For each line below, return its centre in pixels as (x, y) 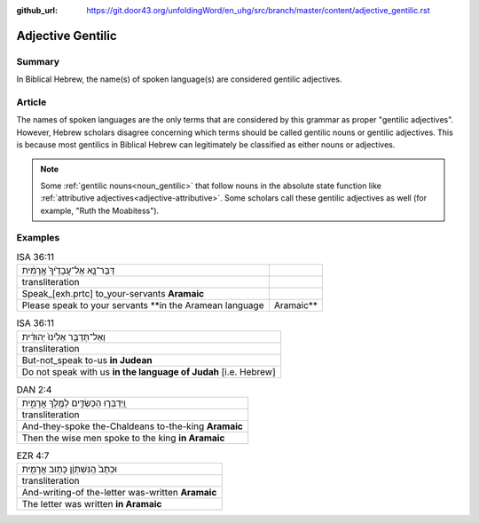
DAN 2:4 (34, 389)
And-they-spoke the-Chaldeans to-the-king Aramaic (132, 426)
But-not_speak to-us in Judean (87, 360)
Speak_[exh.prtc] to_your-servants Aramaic (113, 294)
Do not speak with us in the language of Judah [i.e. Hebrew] (149, 371)
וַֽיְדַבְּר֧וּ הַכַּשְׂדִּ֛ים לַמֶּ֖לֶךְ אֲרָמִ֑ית (74, 402)
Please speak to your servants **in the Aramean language (143, 305)
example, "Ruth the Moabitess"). (100, 210)
